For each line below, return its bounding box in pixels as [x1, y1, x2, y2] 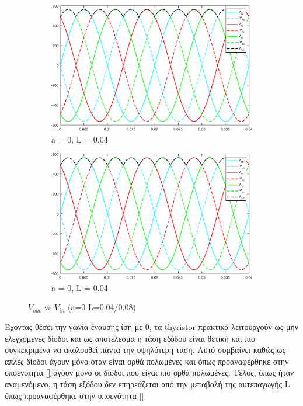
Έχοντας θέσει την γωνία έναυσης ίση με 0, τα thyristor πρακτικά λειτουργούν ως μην [5, 320, 299, 332]
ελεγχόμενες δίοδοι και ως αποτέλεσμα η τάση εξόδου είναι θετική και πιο [5, 332, 256, 344]
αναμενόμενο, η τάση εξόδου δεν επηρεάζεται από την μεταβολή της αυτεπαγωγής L [5, 377, 290, 390]
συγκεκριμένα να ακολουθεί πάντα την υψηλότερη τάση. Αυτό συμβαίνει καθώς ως [5, 343, 285, 356]
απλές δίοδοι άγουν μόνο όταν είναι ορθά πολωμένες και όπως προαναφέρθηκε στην [5, 355, 289, 367]
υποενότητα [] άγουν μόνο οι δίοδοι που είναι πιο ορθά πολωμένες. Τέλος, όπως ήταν [5, 366, 294, 379]
